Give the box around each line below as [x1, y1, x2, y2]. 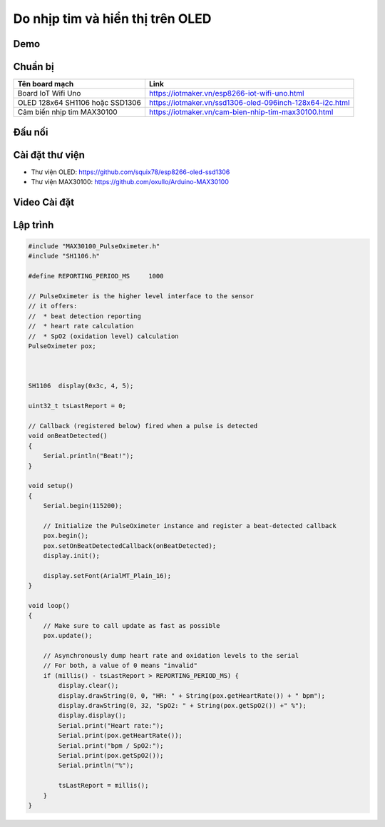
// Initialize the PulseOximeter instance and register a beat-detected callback [43, 522, 337, 529]
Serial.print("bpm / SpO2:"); [58, 741, 164, 749]
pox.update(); [43, 631, 93, 640]
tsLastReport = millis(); [58, 781, 149, 790]
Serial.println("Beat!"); [43, 452, 134, 460]
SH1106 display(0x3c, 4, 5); [28, 382, 134, 390]
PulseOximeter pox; [28, 342, 96, 350]
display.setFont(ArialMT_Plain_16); [43, 572, 171, 579]
